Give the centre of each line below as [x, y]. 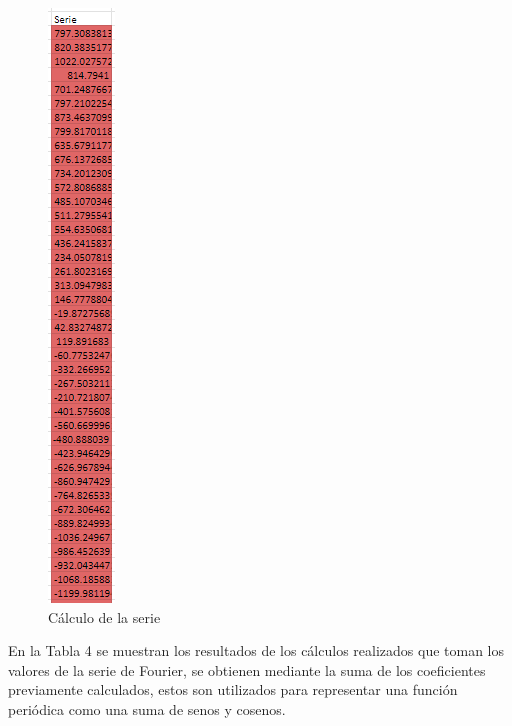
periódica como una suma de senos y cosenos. [147, 708]
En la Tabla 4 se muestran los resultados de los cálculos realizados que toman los [256, 650]
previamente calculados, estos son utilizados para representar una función [233, 689]
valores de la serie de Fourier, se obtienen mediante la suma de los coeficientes [247, 669]
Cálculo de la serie [104, 616]
